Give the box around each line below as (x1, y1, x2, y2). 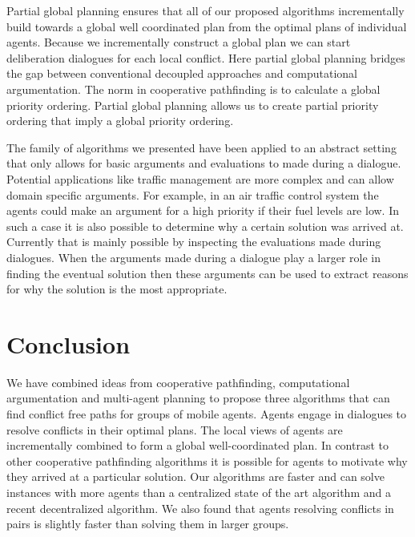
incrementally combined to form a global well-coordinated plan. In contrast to (6, 437, 389, 454)
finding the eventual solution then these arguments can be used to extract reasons (6, 264, 409, 281)
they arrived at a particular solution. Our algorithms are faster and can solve (6, 468, 385, 485)
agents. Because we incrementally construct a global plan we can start (6, 34, 351, 50)
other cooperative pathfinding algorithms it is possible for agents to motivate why (6, 452, 408, 469)
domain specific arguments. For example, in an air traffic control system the (6, 186, 379, 203)
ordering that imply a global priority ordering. (6, 112, 234, 129)
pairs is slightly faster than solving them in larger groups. (6, 515, 289, 532)
